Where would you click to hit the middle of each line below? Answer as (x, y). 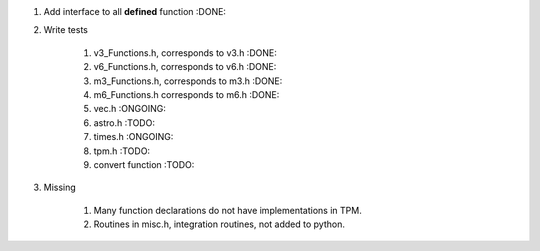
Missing (60, 187)
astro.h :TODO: (124, 122)
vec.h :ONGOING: (130, 109)
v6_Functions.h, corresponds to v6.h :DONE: (185, 67)
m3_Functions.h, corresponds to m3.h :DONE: (188, 81)
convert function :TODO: (144, 164)
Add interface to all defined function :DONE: (135, 11)
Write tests (66, 30)
